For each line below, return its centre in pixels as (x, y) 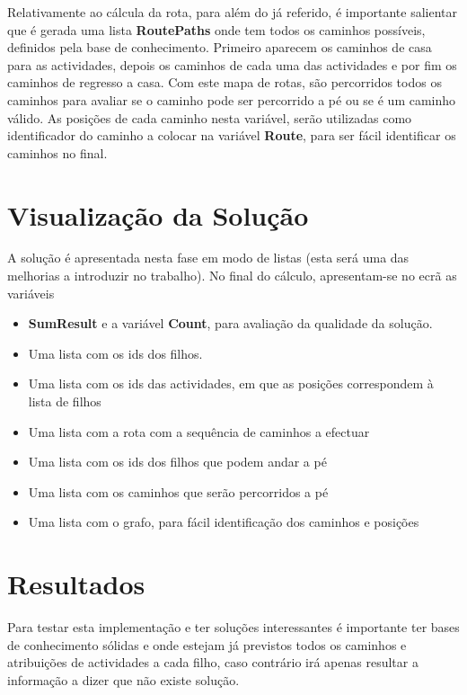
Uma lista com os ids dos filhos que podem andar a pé (177, 462)
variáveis (31, 293)
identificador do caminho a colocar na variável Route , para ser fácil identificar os (232, 135)
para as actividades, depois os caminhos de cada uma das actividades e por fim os (232, 64)
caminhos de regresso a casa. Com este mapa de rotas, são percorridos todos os (225, 82)
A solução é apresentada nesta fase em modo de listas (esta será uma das (208, 258)
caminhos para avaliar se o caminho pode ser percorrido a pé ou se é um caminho (232, 99)
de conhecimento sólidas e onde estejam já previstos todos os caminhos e (207, 644)
